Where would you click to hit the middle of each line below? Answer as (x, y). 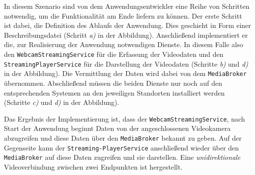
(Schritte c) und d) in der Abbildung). (62, 102)
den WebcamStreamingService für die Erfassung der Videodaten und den (114, 54)
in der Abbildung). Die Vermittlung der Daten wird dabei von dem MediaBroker (125, 73)
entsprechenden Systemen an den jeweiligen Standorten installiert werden (114, 92)
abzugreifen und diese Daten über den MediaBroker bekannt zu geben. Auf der (123, 137)
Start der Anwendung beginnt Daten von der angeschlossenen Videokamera (117, 128)
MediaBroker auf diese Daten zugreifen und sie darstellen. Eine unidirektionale (122, 157)
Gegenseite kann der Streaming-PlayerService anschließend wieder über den (122, 147)
